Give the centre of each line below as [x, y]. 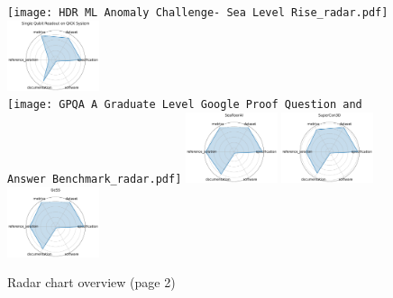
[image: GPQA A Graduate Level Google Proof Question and [185, 105]
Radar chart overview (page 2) [91, 282]
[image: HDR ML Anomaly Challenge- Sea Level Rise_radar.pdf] [198, 13]
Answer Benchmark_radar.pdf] [95, 179]
